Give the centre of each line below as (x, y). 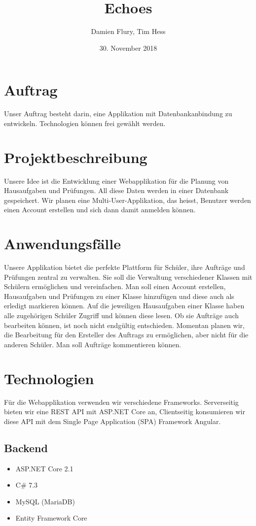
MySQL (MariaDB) (45, 501)
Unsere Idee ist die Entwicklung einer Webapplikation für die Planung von (116, 181)
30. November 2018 (128, 48)
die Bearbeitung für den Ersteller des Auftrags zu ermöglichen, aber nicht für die (126, 335)
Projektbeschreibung (76, 157)
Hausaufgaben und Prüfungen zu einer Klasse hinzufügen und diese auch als (119, 296)
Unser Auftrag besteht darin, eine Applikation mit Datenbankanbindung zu (118, 114)
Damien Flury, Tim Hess (128, 31)
